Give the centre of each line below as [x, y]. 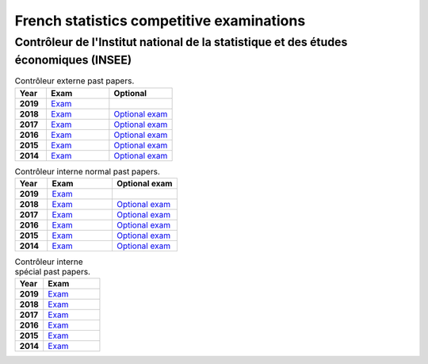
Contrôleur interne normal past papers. [87, 171]
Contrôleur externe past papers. [75, 81]
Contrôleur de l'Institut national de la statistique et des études [181, 42]
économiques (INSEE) [73, 60]
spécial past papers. [53, 272]
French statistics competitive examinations [160, 21]
